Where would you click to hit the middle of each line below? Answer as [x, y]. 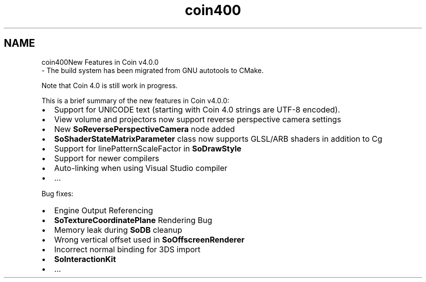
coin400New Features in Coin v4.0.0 [100, 62]
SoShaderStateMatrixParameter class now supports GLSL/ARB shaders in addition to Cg [218, 139]
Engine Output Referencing [104, 210]
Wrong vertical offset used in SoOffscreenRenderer [149, 239]
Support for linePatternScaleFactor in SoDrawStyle [148, 148]
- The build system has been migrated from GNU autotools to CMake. [153, 70]
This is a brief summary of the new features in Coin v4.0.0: [135, 100]
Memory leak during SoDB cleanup [118, 230]
